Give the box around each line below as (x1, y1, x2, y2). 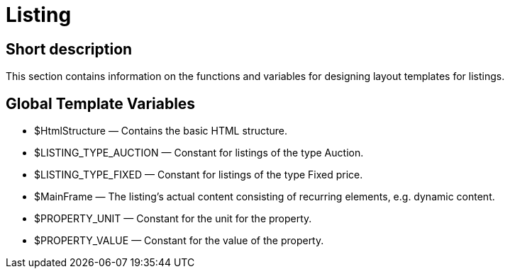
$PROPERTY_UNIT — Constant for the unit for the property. (34, 212, 312, 225)
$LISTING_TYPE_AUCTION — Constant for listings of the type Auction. (34, 147, 364, 159)
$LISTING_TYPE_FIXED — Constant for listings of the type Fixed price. (34, 169, 363, 181)
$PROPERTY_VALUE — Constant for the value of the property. (34, 234, 324, 247)
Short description (6, 40, 133, 58)
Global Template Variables (6, 94, 196, 113)
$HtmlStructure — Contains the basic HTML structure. (34, 125, 288, 137)
